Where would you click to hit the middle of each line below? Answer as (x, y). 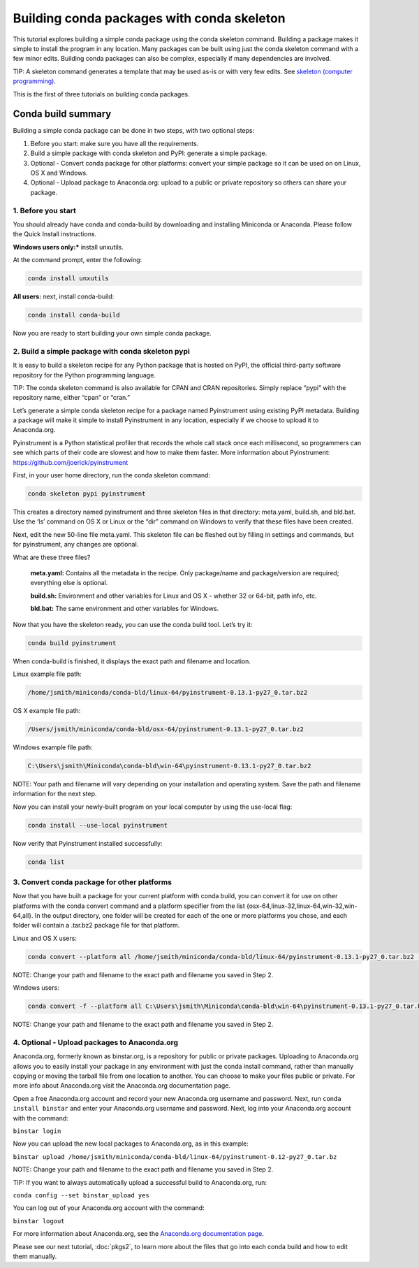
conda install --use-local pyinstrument (97, 825)
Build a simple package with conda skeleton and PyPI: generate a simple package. (149, 153)
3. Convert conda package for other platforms (93, 882)
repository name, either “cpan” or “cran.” (72, 398)
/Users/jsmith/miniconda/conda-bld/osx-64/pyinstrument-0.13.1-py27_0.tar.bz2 (166, 729)
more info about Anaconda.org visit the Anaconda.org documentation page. (122, 1086)
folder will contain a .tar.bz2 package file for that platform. (96, 925)
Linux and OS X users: (45, 938)
